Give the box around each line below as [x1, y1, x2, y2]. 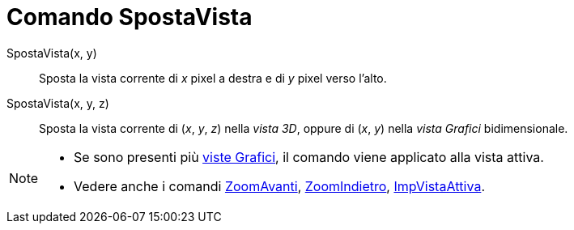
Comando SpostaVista [6, 3, 253, 31]
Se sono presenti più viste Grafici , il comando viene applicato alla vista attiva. [74, 148, 544, 165]
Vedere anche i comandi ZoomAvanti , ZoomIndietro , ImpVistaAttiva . [74, 177, 485, 194]
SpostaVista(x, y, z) [6, 96, 109, 110]
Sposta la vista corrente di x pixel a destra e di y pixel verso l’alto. [39, 70, 387, 85]
